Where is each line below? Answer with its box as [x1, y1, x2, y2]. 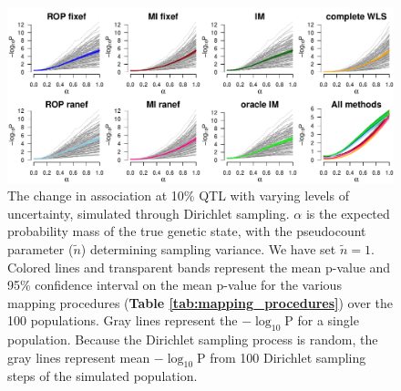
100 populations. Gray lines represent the [7, 311, 238, 330]
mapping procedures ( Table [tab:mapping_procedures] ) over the [7, 293, 393, 312]
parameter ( [7, 239, 74, 258]
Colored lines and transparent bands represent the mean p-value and [7, 257, 391, 276]
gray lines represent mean [7, 347, 150, 366]
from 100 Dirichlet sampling [210, 347, 366, 366]
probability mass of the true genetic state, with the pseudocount [7, 221, 366, 241]
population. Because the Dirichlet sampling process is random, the [7, 330, 378, 349]
